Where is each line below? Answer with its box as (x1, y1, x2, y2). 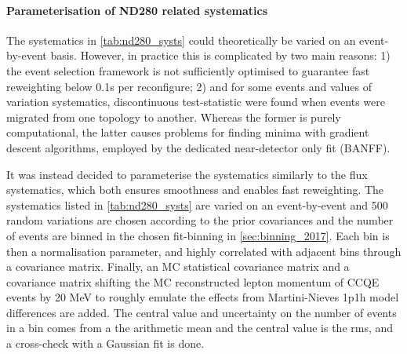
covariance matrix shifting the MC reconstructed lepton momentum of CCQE (6, 273, 380, 290)
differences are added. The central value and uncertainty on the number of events (6, 304, 397, 320)
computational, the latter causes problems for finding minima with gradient (6, 124, 369, 141)
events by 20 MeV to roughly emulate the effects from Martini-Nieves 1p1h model (6, 289, 399, 305)
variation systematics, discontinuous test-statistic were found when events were (6, 93, 385, 110)
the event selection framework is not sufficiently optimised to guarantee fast (6, 62, 370, 78)
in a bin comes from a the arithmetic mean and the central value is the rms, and (6, 319, 394, 336)
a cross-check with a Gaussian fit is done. (6, 335, 205, 352)
